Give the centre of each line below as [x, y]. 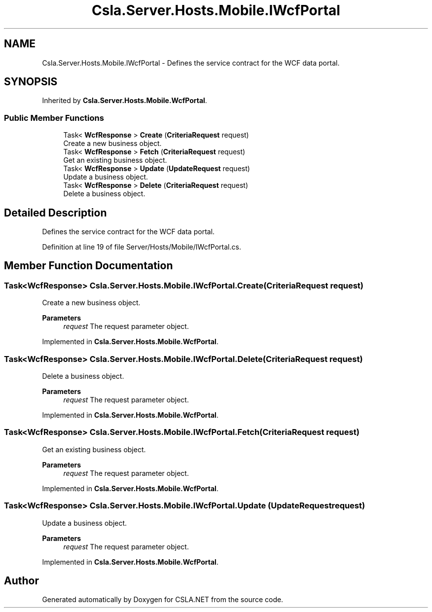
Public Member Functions [54, 118]
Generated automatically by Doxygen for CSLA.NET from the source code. [163, 600]
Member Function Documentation [89, 266]
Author [21, 580]
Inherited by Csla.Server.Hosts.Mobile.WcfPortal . [125, 101]
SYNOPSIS [31, 82]
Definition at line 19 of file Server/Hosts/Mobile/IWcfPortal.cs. [142, 247]
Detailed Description [55, 213]
